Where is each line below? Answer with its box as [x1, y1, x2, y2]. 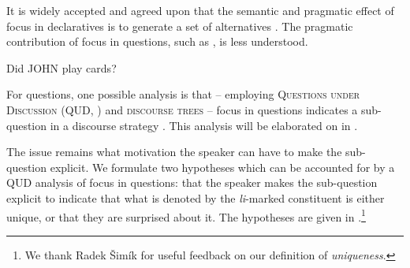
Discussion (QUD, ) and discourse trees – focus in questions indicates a [6, 101, 358, 117]
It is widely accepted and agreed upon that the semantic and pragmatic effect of [6, 2, 394, 18]
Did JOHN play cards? [6, 59, 117, 76]
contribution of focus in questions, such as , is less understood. [6, 33, 308, 50]
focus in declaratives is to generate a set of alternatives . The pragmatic [6, 17, 353, 34]
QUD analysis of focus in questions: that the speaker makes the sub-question [6, 174, 378, 191]
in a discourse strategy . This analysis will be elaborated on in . [50, 117, 358, 133]
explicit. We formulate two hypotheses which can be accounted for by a [50, 158, 395, 175]
